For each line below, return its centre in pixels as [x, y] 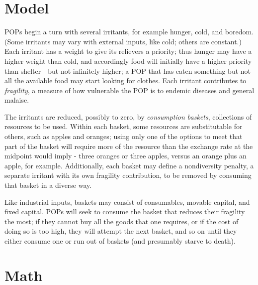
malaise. [17, 100]
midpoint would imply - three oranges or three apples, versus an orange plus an [126, 156]
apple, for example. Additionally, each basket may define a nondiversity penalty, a [129, 165]
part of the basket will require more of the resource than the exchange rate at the [129, 146]
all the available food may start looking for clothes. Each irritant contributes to [126, 80]
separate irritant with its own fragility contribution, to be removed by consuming [128, 175]
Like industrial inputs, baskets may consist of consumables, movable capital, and [127, 202]
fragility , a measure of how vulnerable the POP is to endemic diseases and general [129, 90]
